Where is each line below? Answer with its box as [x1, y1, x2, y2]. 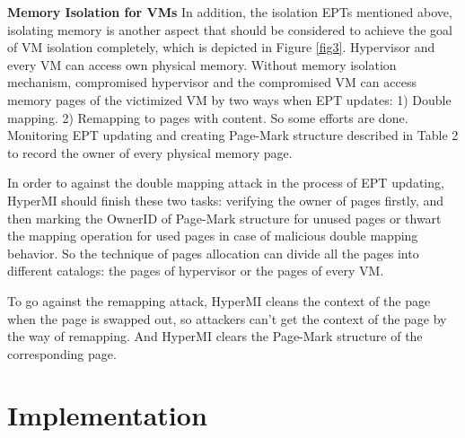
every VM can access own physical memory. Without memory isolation [7, 55, 397, 74]
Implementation [7, 397, 207, 434]
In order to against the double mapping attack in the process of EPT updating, [7, 173, 444, 192]
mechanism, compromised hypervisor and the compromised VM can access [7, 73, 417, 92]
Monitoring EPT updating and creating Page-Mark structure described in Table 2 [7, 126, 459, 145]
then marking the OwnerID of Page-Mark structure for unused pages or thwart [7, 208, 442, 227]
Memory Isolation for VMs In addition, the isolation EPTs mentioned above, [7, 3, 452, 21]
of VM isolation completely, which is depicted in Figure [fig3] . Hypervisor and [7, 38, 435, 57]
